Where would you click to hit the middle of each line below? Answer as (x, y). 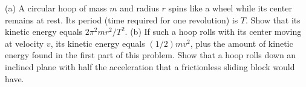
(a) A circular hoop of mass (56, 8)
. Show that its (273, 19)
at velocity (24, 43)
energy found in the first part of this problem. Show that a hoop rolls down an (151, 55)
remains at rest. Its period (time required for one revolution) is (122, 19)
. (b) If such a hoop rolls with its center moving (213, 31)
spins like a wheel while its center (230, 8)
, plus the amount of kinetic (242, 43)
